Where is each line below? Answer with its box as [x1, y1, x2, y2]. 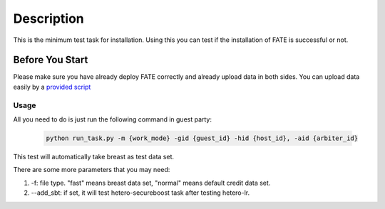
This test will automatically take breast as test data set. [13, 152, 175, 161]
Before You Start [13, 54, 88, 66]
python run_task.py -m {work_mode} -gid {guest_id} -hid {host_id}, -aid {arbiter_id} [46, 134, 359, 142]
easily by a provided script [13, 82, 91, 91]
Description [13, 11, 85, 26]
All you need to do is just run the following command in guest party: [13, 114, 212, 124]
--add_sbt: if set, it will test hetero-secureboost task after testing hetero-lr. [31, 188, 250, 197]
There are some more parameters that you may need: [13, 166, 170, 174]
